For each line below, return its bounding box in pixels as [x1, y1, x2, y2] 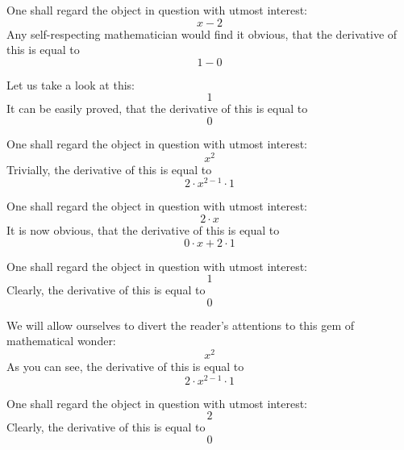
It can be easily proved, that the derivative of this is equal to [6, 100, 308, 117]
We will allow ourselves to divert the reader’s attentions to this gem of [6, 316, 355, 333]
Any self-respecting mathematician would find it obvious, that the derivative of [6, 25, 398, 42]
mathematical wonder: [6, 332, 116, 349]
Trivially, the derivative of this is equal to [6, 160, 212, 177]
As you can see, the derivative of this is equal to [6, 357, 244, 374]
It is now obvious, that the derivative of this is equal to [6, 221, 280, 238]
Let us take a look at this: [6, 76, 135, 93]
